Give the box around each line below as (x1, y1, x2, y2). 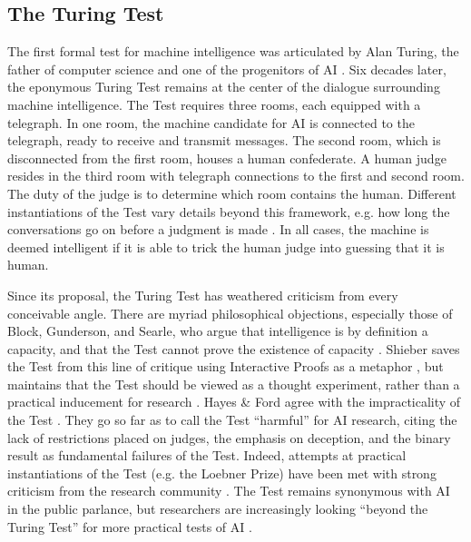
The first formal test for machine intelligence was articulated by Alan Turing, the (7, 42, 459, 61)
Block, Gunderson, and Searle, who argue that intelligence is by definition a (7, 321, 428, 340)
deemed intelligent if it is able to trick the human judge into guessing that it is (7, 237, 445, 256)
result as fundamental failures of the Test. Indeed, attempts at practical (7, 446, 407, 465)
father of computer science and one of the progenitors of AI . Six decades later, (7, 59, 446, 78)
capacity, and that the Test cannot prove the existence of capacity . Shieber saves (7, 339, 460, 358)
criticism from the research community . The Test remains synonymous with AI (7, 481, 450, 500)
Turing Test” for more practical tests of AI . (7, 517, 252, 536)
